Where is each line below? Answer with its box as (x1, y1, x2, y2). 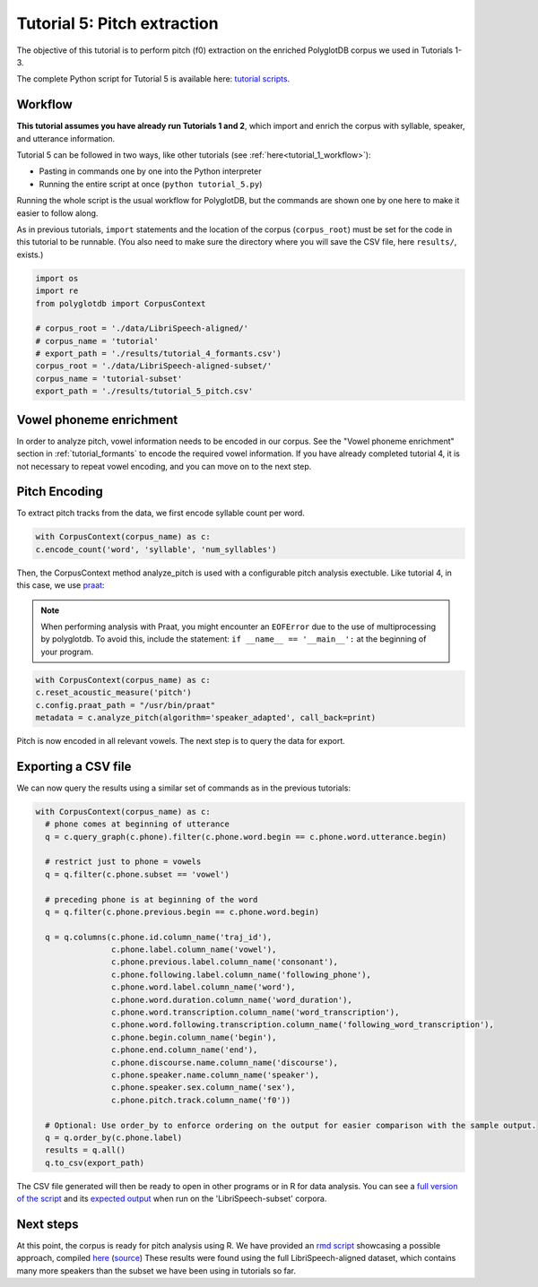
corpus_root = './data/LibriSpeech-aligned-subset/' (35, 361, 273, 371)
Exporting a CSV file (16, 758, 132, 774)
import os (35, 273, 79, 283)
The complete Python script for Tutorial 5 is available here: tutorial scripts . (16, 73, 291, 84)
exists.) (16, 249, 44, 260)
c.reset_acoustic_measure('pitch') (35, 687, 192, 698)
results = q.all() (45, 1145, 126, 1155)
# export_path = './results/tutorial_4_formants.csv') (35, 349, 282, 358)
